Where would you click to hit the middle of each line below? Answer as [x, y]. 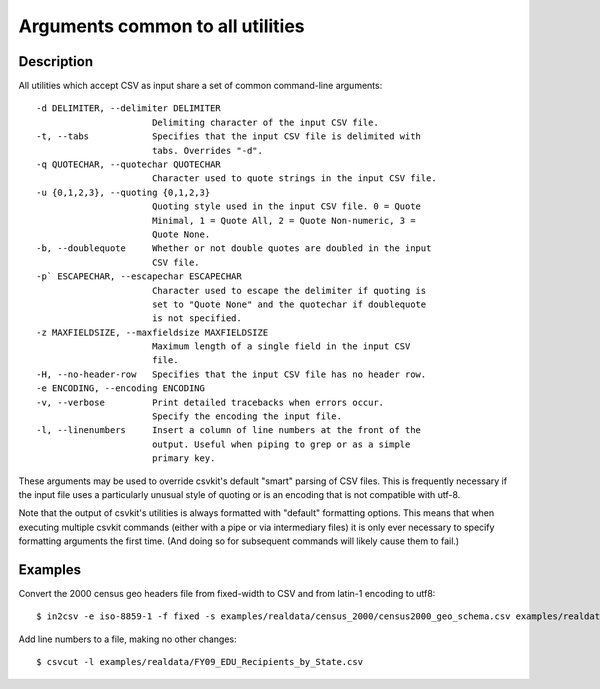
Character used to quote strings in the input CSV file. [294, 178]
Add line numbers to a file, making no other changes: [127, 639]
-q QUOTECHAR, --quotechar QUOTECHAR [129, 164]
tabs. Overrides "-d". [207, 150]
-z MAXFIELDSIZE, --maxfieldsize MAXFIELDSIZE [152, 332]
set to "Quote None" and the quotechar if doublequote [289, 304]
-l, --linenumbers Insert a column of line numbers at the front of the [229, 430]
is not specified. [196, 318]
